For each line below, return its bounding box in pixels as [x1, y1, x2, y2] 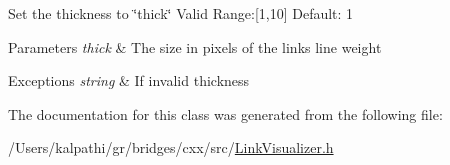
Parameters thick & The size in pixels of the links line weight [8, 36, 382, 57]
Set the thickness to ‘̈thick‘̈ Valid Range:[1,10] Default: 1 [8, 3, 354, 23]
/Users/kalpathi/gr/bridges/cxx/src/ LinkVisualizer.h [8, 137, 334, 158]
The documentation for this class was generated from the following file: [8, 103, 443, 124]
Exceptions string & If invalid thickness [8, 70, 250, 91]
